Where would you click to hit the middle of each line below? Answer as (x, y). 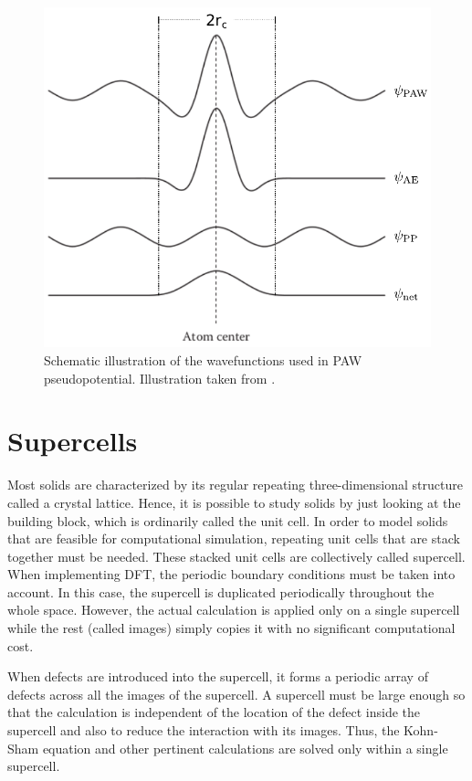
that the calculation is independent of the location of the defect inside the (214, 712)
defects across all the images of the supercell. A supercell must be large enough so (236, 694)
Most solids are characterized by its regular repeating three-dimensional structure (235, 485)
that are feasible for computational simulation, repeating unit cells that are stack (234, 538)
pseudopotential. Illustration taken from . (160, 378)
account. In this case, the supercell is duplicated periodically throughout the (221, 591)
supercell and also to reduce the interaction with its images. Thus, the (204, 730)
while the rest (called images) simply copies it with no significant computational (231, 628)
